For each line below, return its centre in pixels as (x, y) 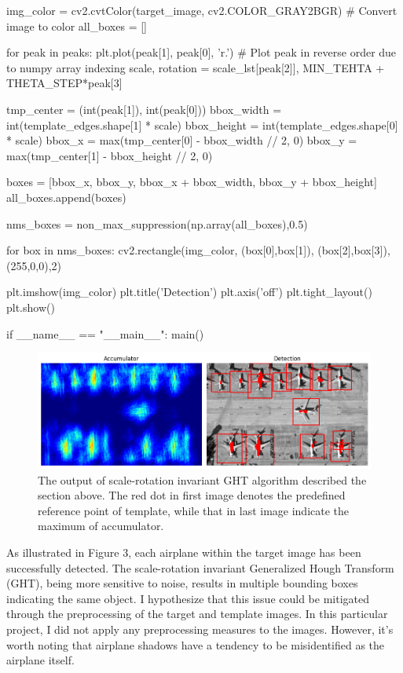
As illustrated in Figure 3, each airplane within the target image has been (184, 552)
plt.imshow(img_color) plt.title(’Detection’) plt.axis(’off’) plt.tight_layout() (189, 292)
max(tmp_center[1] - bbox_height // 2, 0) (110, 155)
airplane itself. (40, 660)
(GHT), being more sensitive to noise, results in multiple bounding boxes (182, 583)
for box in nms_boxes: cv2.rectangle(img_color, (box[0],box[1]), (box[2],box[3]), (198, 250)
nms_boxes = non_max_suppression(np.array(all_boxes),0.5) (157, 223)
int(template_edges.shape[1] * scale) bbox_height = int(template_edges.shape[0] (202, 124)
